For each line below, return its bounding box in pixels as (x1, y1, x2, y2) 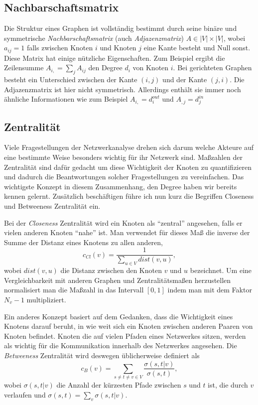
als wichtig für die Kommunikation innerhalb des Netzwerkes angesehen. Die (4, 340, 237, 351)
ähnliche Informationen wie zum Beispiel (4, 94, 128, 104)
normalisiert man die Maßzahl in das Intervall (4, 284, 144, 295)
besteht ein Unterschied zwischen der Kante (4, 74, 137, 85)
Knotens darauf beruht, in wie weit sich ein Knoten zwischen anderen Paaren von (4, 321, 253, 331)
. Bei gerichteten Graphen (173, 62, 252, 73)
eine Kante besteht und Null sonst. (143, 42, 251, 53)
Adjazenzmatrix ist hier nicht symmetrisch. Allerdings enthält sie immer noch (4, 84, 241, 94)
